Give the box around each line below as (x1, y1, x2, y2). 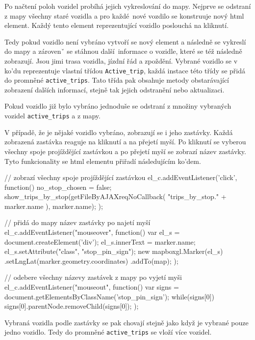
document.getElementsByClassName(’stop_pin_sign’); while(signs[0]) (4, 291, 214, 301)
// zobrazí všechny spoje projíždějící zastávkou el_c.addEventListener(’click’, (4, 172, 237, 182)
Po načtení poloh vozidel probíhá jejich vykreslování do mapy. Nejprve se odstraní (4, 1, 251, 11)
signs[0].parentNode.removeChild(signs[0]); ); (4, 301, 139, 311)
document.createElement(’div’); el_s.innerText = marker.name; (4, 236, 196, 247)
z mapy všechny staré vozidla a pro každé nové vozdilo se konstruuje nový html (4, 10, 244, 21)
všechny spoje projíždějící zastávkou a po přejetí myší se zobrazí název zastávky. (4, 146, 246, 156)
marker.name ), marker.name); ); (4, 201, 103, 211)
